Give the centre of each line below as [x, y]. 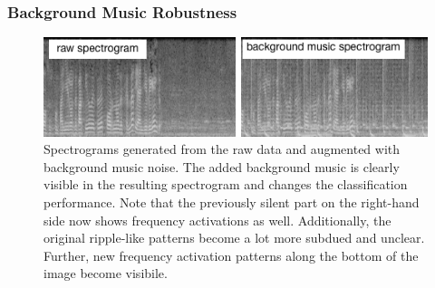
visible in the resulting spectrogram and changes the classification [226, 184]
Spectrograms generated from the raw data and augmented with [222, 149]
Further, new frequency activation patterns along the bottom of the [231, 255]
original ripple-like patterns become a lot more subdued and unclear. [234, 238]
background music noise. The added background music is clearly [222, 166]
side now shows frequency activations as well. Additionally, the [217, 220]
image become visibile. [106, 273]
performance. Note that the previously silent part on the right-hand [232, 202]
